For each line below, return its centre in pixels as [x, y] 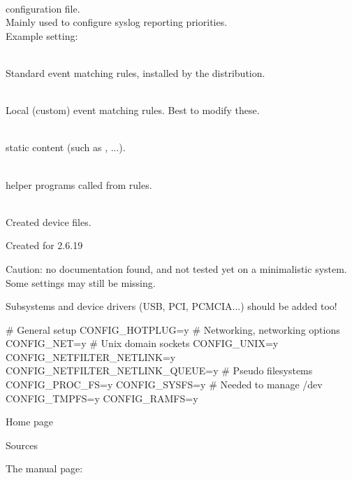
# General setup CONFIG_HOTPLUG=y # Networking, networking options [173, 329]
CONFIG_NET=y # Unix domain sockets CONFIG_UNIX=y [142, 343]
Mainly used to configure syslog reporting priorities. [117, 22]
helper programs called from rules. [79, 184]
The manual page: [44, 468]
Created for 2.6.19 [44, 245]
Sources [22, 445]
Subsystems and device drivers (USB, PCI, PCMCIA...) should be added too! [171, 306]
